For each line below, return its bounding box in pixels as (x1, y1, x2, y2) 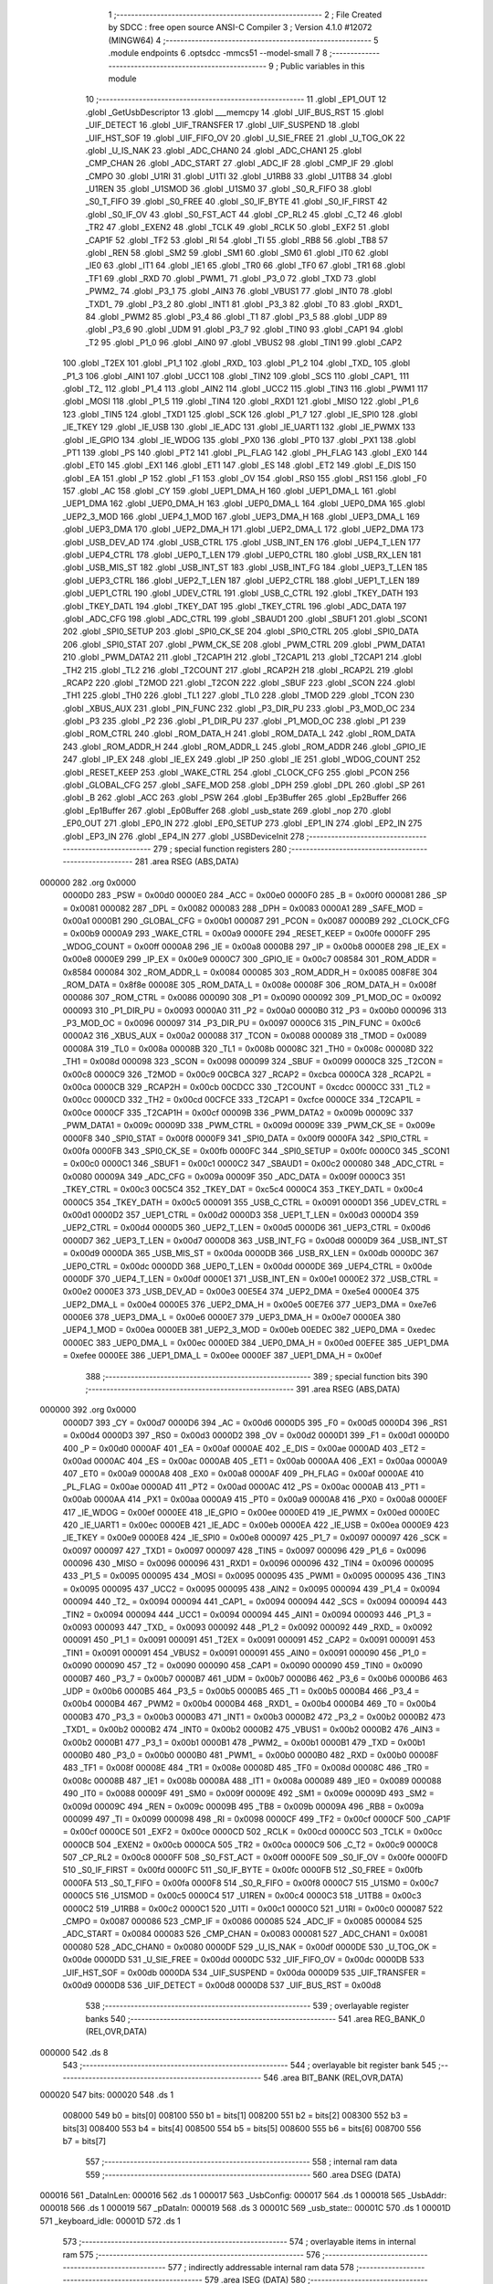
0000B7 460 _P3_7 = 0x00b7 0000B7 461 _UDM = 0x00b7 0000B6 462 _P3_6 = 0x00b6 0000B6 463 (62, 1673, 447, 1684)
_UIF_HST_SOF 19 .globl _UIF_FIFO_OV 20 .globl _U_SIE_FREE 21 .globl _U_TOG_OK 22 (85, 132, 405, 143)
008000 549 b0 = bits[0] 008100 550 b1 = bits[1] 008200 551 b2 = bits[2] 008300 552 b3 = (62, 2110, 409, 2121)
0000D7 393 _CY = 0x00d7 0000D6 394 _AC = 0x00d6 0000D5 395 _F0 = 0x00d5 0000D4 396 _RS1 (62, 1417, 447, 1428)
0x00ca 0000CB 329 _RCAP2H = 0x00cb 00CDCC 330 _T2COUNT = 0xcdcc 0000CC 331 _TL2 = (62, 1082, 431, 1093)
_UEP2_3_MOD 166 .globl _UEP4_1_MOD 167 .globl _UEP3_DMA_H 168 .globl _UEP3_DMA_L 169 (62, 511, 420, 522)
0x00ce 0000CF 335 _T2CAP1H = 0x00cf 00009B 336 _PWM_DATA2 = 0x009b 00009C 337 (62, 1106, 414, 1118)
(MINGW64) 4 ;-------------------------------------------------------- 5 (108, 35, 379, 46)
